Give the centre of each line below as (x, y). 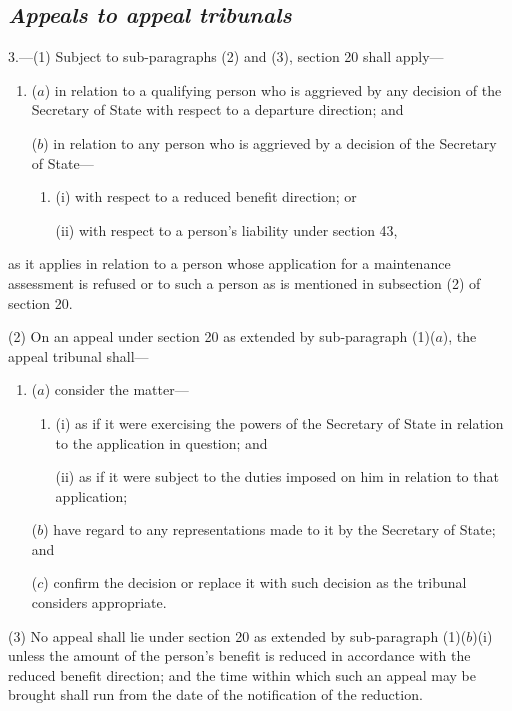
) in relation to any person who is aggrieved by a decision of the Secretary (270, 142)
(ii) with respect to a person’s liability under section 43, (226, 229)
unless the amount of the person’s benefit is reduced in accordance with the (239, 655)
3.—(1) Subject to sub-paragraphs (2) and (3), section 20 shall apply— (226, 56)
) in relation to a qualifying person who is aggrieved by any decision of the (273, 89)
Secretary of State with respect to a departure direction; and (217, 109)
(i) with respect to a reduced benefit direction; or (206, 196)
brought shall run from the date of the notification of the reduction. (215, 694)
